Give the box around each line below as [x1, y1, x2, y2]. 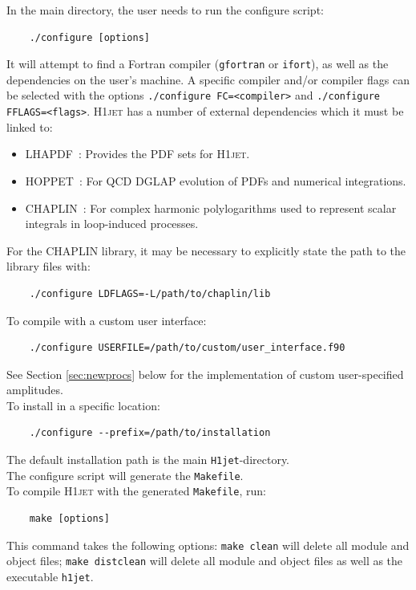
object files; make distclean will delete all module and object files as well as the [6, 552, 403, 569]
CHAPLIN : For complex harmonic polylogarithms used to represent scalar [25, 199, 397, 216]
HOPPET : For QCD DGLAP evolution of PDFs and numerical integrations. [25, 172, 406, 189]
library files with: [6, 258, 91, 275]
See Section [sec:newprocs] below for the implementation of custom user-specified [6, 365, 404, 382]
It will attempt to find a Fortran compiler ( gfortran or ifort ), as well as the [6, 55, 389, 72]
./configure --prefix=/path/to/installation [29, 427, 271, 439]
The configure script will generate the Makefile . [6, 466, 244, 483]
